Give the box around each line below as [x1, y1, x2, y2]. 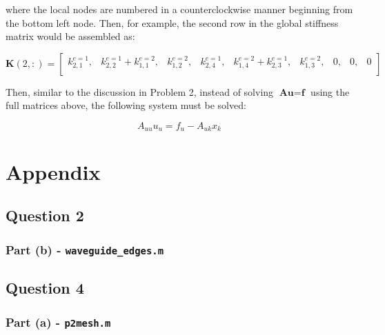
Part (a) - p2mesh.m [6, 313, 111, 330]
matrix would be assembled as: [6, 29, 135, 43]
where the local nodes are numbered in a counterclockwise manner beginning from [6, 2, 353, 16]
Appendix [6, 157, 101, 185]
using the [310, 84, 350, 99]
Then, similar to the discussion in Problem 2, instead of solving [6, 84, 274, 99]
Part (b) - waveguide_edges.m [6, 241, 164, 258]
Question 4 [6, 277, 84, 298]
